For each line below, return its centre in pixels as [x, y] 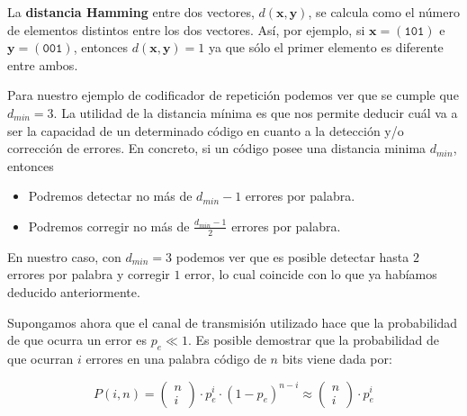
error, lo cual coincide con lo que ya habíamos [311, 274]
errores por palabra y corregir [89, 274]
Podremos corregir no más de [109, 226]
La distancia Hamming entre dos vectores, [131, 12]
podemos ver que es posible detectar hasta [292, 256]
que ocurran [40, 358]
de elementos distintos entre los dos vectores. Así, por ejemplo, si [186, 29]
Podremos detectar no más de [110, 196]
